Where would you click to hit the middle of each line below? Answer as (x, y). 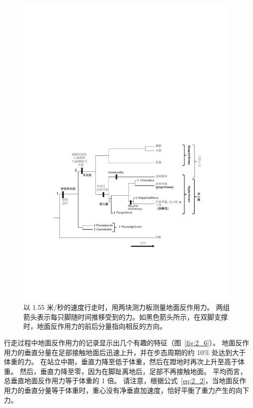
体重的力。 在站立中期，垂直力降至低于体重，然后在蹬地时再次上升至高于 (121, 362)
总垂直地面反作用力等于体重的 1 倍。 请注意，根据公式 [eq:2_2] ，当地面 (118, 381)
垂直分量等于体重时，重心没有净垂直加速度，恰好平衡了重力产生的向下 (136, 390)
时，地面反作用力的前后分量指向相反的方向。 (95, 326)
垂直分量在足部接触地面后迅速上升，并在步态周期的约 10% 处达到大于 (135, 352)
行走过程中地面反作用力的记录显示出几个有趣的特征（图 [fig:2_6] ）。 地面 (120, 343)
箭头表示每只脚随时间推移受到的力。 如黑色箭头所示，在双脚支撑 (126, 316)
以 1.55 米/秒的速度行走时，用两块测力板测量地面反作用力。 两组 (126, 307)
